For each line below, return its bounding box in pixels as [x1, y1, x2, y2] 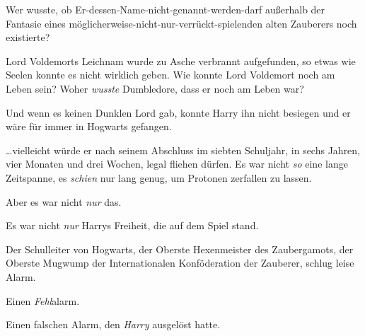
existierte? [6, 30, 50, 45]
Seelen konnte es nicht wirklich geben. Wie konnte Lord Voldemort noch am [6, 67, 335, 82]
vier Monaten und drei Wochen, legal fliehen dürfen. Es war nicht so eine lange [6, 156, 348, 171]
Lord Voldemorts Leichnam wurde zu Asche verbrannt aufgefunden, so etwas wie [6, 53, 356, 68]
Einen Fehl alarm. [6, 293, 80, 308]
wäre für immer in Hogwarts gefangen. [6, 119, 172, 134]
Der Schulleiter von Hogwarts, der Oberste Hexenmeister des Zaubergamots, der [6, 241, 354, 256]
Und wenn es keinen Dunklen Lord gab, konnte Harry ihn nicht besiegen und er [6, 105, 351, 120]
